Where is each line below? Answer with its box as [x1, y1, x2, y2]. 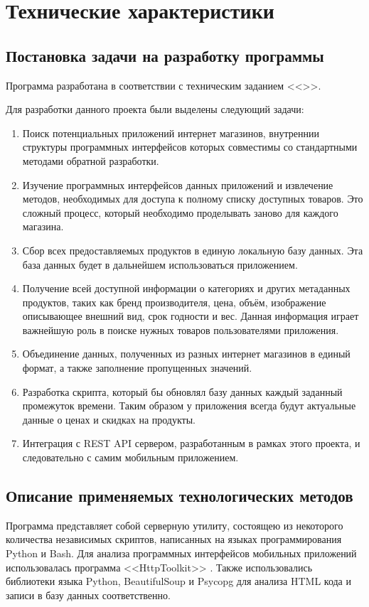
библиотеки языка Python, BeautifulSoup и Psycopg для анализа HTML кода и [6, 574, 351, 589]
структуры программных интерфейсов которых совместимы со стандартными [22, 139, 358, 154]
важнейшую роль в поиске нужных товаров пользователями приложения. [22, 322, 339, 337]
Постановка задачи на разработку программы [6, 44, 324, 66]
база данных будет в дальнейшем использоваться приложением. [22, 257, 298, 272]
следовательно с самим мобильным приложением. [22, 450, 239, 465]
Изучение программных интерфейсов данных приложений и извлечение [22, 177, 333, 192]
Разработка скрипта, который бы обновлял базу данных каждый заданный [22, 384, 343, 399]
